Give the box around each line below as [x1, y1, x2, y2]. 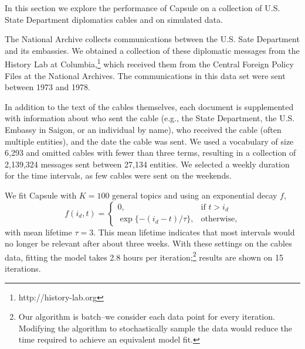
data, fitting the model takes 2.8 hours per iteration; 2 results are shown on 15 [5, 249, 284, 263]
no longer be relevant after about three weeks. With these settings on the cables [5, 237, 292, 249]
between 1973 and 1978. [5, 81, 90, 93]
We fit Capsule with [5, 189, 77, 201]
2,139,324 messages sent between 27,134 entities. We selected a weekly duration [5, 158, 290, 170]
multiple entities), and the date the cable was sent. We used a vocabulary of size [5, 135, 294, 147]
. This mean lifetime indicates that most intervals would [93, 225, 295, 238]
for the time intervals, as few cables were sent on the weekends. [5, 169, 232, 182]
